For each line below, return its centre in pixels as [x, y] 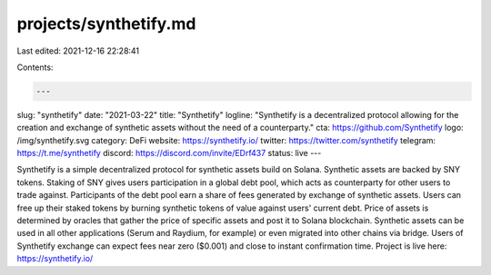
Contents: [35, 67]
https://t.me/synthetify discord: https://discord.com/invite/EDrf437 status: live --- [169, 153]
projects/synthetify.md [106, 24]
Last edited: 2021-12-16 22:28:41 [78, 51]
